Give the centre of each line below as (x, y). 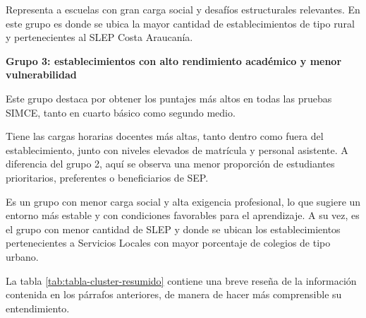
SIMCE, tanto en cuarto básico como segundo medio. (121, 112)
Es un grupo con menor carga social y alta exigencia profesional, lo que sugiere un (183, 201)
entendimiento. (38, 308)
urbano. (22, 256)
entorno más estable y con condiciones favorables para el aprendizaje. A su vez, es (183, 215)
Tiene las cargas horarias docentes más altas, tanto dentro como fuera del (165, 136)
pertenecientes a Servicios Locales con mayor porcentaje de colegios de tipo (168, 243)
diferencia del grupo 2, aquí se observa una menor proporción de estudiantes (170, 164)
